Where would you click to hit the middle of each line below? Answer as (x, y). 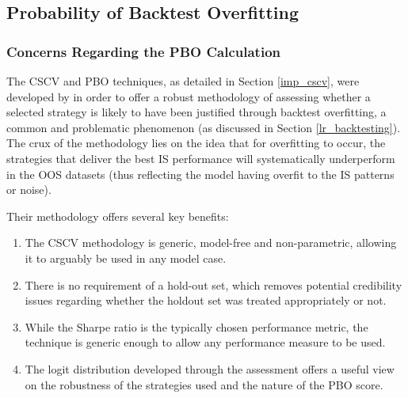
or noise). (29, 190)
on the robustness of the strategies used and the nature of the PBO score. (204, 384)
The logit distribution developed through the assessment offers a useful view (210, 368)
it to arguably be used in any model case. (126, 258)
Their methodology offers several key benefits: (118, 216)
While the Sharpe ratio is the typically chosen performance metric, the (196, 326)
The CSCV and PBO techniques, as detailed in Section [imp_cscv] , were (183, 81)
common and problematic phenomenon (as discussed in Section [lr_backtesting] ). (204, 127)
